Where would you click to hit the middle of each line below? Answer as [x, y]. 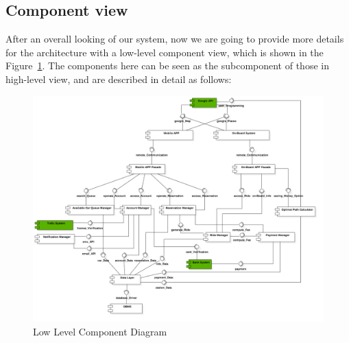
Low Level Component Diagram [100, 331]
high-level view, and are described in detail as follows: [119, 79]
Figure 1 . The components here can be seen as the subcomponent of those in [167, 66]
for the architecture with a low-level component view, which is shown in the [165, 52]
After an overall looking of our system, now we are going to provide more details [175, 39]
